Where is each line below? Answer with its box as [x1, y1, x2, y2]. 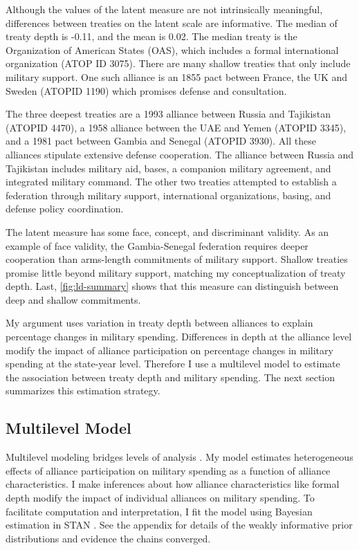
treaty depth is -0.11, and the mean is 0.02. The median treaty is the [6, 29, 297, 44]
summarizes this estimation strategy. [6, 383, 160, 398]
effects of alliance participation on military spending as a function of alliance [6, 463, 331, 477]
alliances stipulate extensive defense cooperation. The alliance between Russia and [6, 147, 354, 161]
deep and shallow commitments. [6, 292, 141, 306]
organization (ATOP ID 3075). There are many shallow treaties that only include [6, 56, 351, 71]
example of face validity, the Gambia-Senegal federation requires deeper [6, 238, 309, 253]
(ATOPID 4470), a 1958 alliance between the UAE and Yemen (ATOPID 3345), [6, 120, 347, 134]
